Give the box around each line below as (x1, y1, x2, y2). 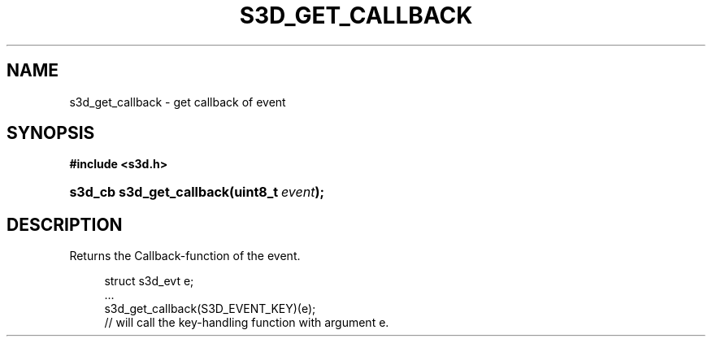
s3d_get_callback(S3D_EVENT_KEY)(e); (104, 302, 316, 316)
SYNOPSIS (7, 123, 95, 144)
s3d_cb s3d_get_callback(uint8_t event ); (69, 184, 324, 201)
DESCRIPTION (7, 214, 123, 235)
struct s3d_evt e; (104, 274, 194, 289)
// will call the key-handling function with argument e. (104, 315, 389, 330)
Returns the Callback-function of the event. (69, 249, 301, 263)
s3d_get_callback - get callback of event (69, 94, 286, 109)
